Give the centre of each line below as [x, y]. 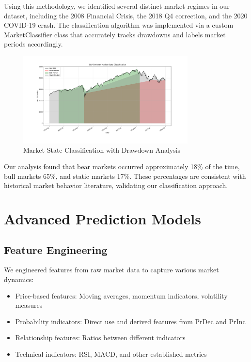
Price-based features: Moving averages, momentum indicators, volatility [121, 295]
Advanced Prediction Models [102, 218]
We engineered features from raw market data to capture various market [111, 270]
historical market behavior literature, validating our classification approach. [116, 185]
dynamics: [19, 279]
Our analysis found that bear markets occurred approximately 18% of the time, [122, 166]
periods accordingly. [33, 44]
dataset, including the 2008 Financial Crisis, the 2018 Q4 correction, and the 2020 [126, 15]
